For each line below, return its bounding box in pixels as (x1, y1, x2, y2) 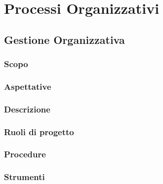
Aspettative (4, 80, 51, 92)
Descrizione (4, 103, 50, 115)
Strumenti (4, 171, 45, 183)
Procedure (4, 148, 46, 160)
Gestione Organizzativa (4, 32, 125, 47)
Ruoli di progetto (4, 125, 74, 138)
